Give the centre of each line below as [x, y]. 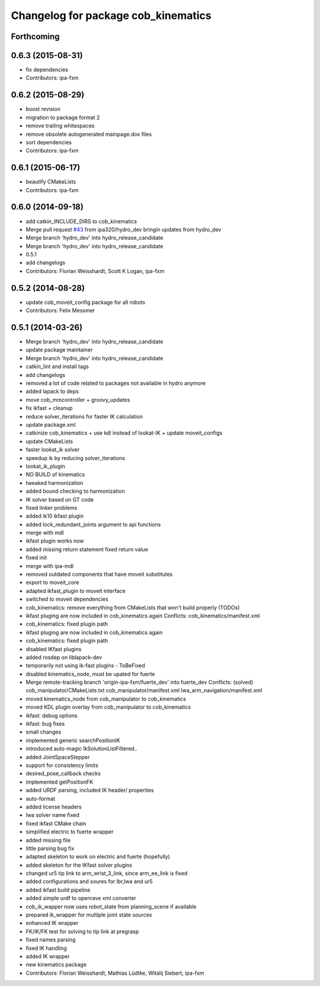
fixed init [36, 557]
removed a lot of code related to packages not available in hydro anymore [116, 383]
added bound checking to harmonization [75, 491]
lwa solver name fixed [52, 815]
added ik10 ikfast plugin [55, 516]
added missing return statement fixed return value [87, 549]
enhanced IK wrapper [52, 923]
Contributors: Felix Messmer [60, 310]
